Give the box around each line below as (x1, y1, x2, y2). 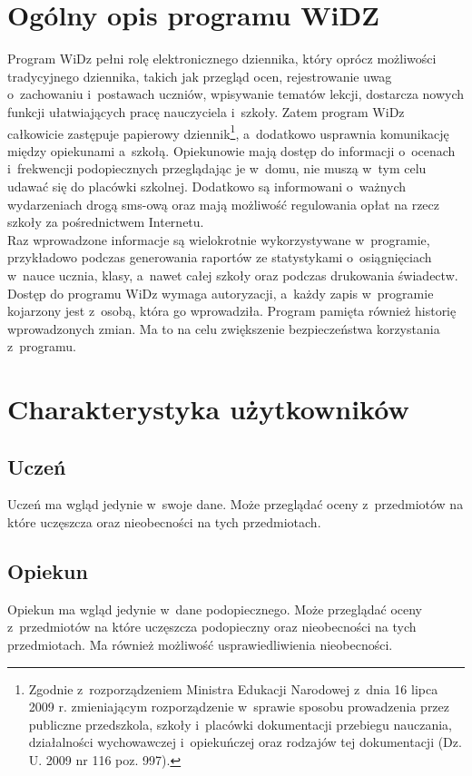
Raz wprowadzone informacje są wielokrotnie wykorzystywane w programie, (7, 230, 430, 249)
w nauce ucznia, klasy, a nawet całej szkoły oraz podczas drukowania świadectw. (7, 265, 458, 284)
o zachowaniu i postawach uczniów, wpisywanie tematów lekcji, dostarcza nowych (7, 84, 465, 103)
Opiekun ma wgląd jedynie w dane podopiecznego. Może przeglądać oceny (7, 599, 422, 618)
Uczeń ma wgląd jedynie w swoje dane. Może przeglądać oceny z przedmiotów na (7, 495, 464, 514)
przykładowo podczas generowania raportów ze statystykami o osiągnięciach (7, 248, 432, 267)
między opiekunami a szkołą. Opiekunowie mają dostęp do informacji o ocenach (7, 141, 456, 160)
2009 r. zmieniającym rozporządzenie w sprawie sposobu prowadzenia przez (28, 697, 450, 716)
